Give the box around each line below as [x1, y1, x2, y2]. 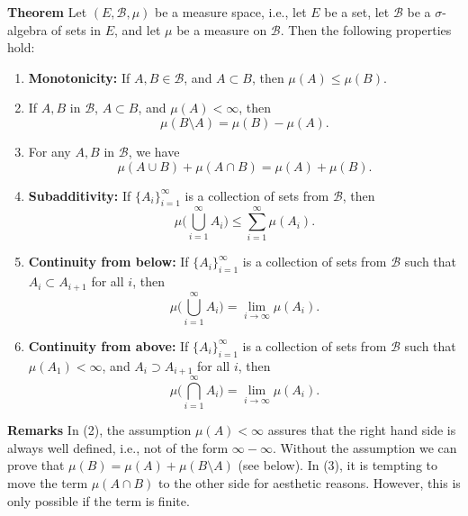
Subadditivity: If [28, 186, 131, 204]
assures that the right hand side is [267, 421, 456, 439]
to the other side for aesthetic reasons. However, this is [158, 474, 461, 493]
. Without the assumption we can [272, 438, 457, 457]
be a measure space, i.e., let [155, 3, 307, 21]
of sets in [51, 20, 102, 39]
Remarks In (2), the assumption [7, 421, 192, 439]
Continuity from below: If [28, 252, 189, 271]
